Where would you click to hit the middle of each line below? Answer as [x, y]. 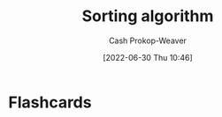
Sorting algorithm [148, 16]
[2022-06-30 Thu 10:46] [148, 57]
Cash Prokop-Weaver [148, 40]
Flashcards [50, 102]
